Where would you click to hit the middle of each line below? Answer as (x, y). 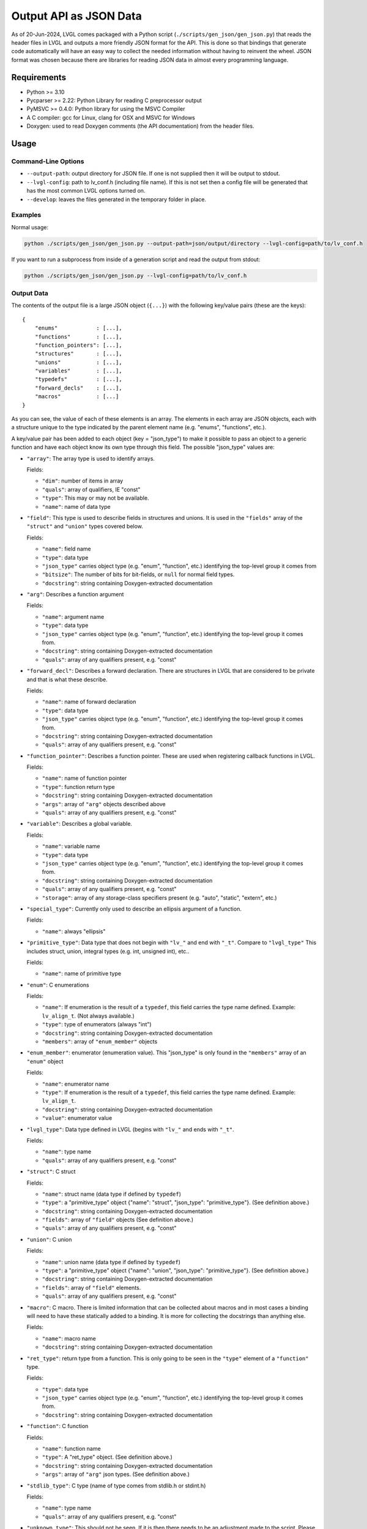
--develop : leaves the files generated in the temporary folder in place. (117, 199)
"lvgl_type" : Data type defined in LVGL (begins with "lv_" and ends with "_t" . (131, 1129)
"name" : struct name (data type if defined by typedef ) (112, 1194)
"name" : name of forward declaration (89, 702)
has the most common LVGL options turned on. (86, 191)
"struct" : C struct (51, 1172)
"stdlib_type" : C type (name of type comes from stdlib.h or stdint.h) (116, 1486)
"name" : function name (71, 1449)
